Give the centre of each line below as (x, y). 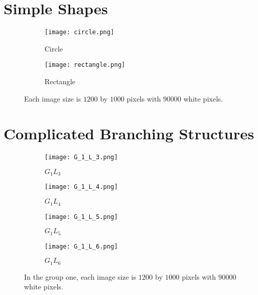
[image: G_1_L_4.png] (81, 187)
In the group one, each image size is (80, 276)
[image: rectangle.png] (85, 65)
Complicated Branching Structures (129, 133)
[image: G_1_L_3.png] (81, 157)
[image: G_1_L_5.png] (81, 217)
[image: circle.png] (80, 32)
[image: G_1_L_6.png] (81, 246)
